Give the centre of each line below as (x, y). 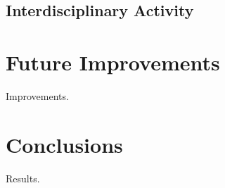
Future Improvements (113, 62)
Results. (23, 178)
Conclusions (64, 144)
